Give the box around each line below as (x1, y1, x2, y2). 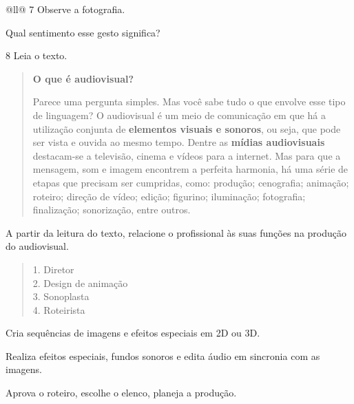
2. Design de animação (32, 275, 128, 290)
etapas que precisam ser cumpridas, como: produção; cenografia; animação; (32, 175, 349, 189)
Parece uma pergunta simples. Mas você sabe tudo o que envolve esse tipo (32, 94, 346, 109)
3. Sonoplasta (32, 289, 90, 304)
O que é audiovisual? (32, 71, 134, 85)
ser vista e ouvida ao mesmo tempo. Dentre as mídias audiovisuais (32, 135, 325, 149)
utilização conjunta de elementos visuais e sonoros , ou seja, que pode (32, 121, 341, 136)
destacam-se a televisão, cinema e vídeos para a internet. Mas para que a (32, 148, 341, 162)
